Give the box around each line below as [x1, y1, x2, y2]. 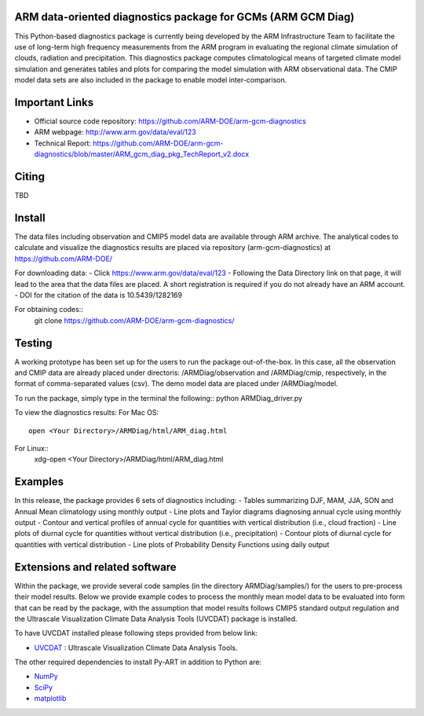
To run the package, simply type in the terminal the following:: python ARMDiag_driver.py [14, 393, 302, 402]
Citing [14, 170, 45, 183]
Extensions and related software [14, 560, 177, 574]
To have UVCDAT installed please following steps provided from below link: [14, 629, 258, 638]
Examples [14, 475, 64, 489]
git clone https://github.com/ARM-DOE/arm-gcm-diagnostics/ [34, 315, 235, 325]
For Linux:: [14, 443, 49, 453]
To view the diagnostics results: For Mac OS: [14, 408, 159, 417]
